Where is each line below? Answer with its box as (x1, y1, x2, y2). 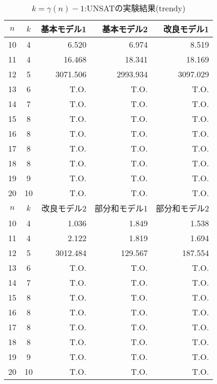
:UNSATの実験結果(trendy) (84, 2, 186, 14)
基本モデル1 (41, 23, 87, 35)
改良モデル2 (41, 202, 87, 214)
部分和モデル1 (94, 202, 148, 214)
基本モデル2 (102, 23, 148, 35)
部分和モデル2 (156, 202, 209, 214)
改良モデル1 (163, 23, 209, 35)
